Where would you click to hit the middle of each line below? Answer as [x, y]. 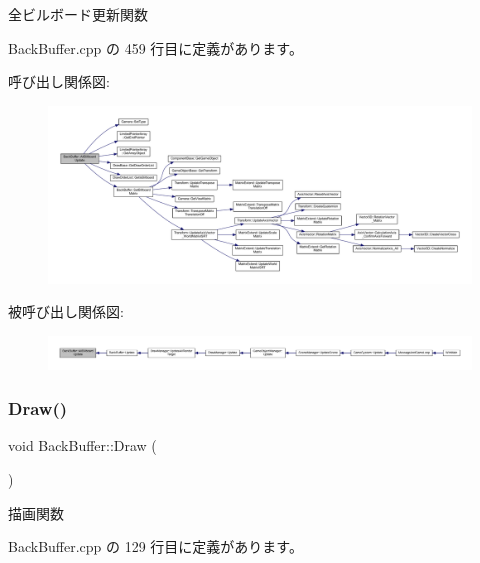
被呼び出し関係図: [66, 311]
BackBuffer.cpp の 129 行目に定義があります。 [155, 546]
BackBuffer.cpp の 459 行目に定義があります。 [155, 47]
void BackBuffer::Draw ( [82, 445]
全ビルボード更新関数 [78, 14]
